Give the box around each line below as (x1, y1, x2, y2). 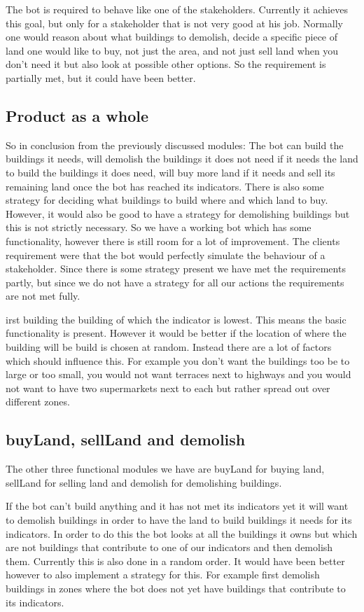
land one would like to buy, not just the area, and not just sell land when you (6, 43, 339, 57)
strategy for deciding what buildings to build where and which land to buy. (6, 193, 328, 207)
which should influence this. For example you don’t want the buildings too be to (6, 353, 350, 368)
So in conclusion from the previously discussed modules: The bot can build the (6, 137, 344, 152)
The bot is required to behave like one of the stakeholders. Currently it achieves (6, 2, 348, 16)
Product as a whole (6, 104, 149, 126)
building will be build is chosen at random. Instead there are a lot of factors (6, 340, 332, 354)
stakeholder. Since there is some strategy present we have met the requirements (6, 261, 346, 276)
